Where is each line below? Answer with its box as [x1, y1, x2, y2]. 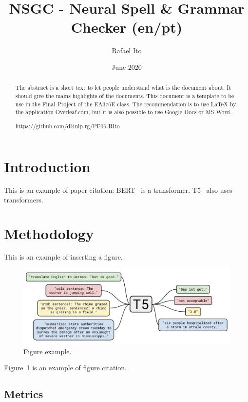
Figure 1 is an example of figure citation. [4, 362, 127, 373]
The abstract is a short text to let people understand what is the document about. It [15, 83, 231, 92]
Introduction [4, 157, 91, 177]
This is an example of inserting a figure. [4, 251, 123, 261]
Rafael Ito [112, 45, 142, 56]
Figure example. [23, 346, 72, 356]
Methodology [4, 223, 94, 243]
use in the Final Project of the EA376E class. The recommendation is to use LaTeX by [15, 100, 236, 108]
